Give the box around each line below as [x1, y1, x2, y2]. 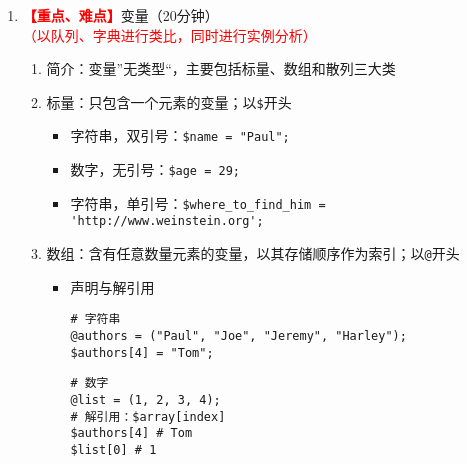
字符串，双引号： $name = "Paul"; [70, 125, 290, 146]
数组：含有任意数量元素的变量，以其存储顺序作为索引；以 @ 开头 [46, 243, 460, 264]
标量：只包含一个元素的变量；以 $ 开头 [46, 91, 292, 112]
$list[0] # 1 [70, 442, 157, 457]
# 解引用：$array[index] [70, 409, 226, 424]
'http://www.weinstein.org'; [70, 214, 264, 229]
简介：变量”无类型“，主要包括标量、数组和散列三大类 [46, 58, 396, 79]
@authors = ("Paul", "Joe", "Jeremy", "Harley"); [70, 328, 407, 343]
